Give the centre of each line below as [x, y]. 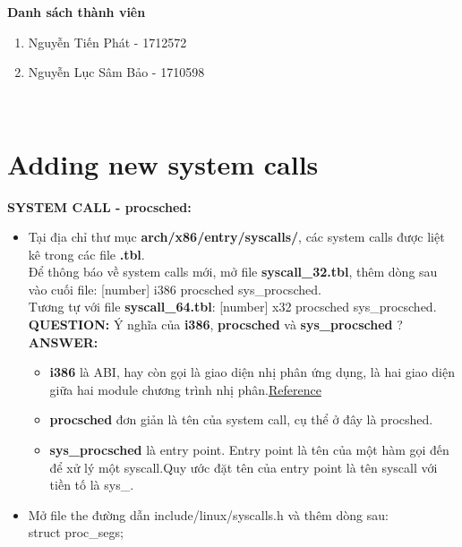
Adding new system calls [163, 163]
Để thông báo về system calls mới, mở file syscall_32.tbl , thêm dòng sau [233, 272]
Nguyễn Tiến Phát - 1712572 [107, 42]
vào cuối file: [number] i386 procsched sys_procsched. [175, 289]
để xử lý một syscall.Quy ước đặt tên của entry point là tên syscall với [244, 467]
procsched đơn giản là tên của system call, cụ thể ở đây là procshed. [241, 419]
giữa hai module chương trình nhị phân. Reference [185, 389]
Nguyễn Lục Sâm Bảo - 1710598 [116, 72]
